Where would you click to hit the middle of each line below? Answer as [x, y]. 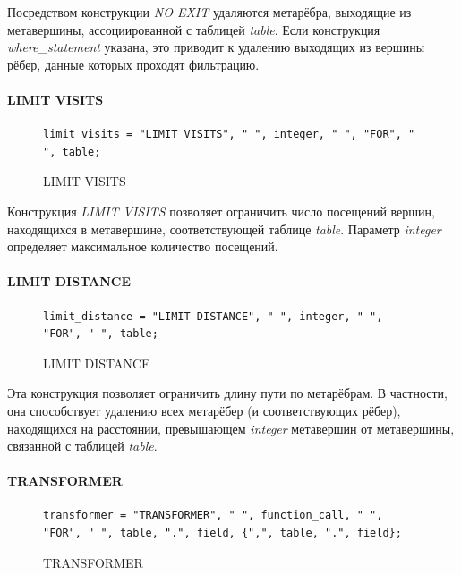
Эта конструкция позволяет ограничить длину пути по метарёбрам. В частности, [227, 393]
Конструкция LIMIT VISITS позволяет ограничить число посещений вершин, [221, 211]
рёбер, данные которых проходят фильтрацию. [133, 64]
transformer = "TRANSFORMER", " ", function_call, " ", [213, 516]
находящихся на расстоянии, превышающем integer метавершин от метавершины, [231, 428]
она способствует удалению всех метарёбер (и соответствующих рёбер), [204, 410]
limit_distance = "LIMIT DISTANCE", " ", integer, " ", [213, 316]
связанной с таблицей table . [82, 446]
